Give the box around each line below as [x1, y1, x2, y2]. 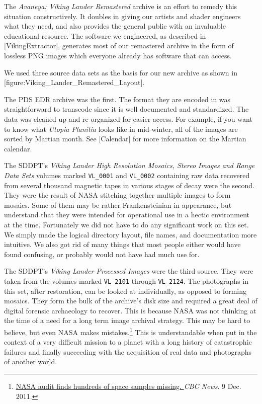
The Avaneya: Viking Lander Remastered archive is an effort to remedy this [4, 1, 237, 11]
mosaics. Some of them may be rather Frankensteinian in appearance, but [4, 199, 232, 210]
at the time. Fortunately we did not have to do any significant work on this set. [4, 219, 249, 229]
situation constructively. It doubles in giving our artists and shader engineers [4, 11, 241, 21]
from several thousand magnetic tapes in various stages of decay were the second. [4, 180, 255, 190]
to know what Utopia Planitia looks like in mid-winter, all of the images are [4, 123, 238, 134]
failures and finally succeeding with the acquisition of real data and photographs [4, 346, 252, 357]
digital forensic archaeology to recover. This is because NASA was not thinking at [4, 305, 256, 315]
